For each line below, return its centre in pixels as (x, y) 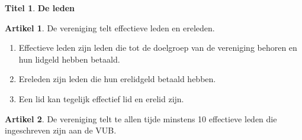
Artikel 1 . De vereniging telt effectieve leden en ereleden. (110, 27)
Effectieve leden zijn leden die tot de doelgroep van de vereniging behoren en (158, 48)
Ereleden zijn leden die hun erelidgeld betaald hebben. (117, 79)
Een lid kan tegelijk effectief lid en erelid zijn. (101, 98)
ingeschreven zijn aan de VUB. (61, 130)
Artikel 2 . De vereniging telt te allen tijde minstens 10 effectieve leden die (141, 118)
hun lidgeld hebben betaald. (69, 59)
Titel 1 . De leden (40, 8)
